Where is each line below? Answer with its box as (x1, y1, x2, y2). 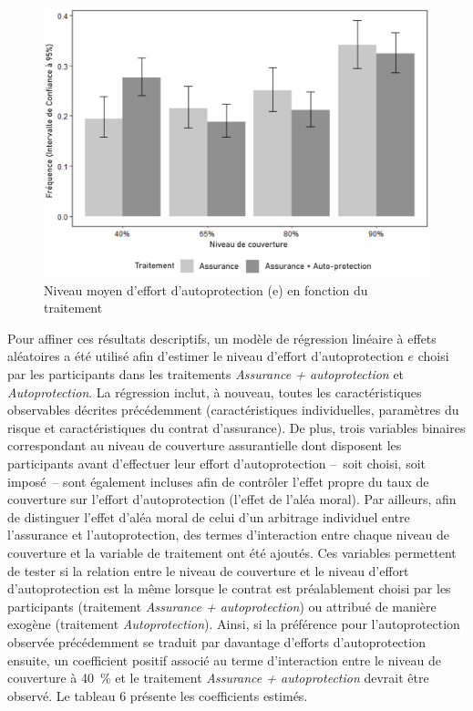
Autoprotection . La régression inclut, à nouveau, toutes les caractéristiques (7, 382, 422, 401)
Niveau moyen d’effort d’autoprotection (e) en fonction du (44, 280, 368, 299)
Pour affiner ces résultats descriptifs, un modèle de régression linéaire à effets (7, 328, 437, 347)
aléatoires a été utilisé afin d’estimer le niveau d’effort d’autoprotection (7, 346, 404, 366)
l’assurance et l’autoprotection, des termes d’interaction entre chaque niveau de (7, 525, 450, 544)
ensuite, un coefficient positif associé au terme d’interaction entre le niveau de (7, 650, 441, 669)
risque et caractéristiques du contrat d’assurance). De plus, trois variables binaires (7, 417, 466, 437)
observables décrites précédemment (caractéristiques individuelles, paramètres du (7, 400, 459, 419)
